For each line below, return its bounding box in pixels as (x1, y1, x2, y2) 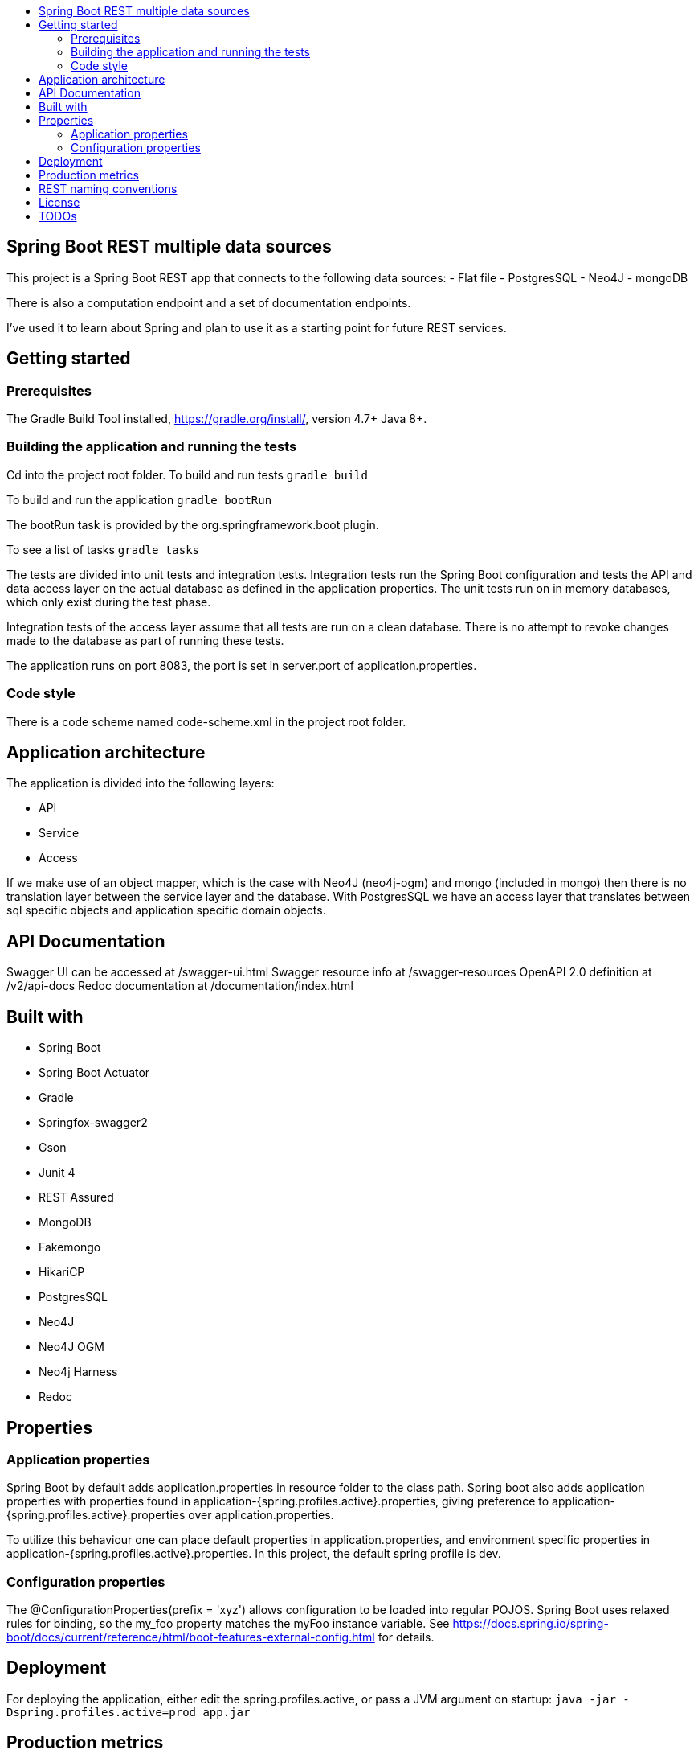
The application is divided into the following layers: (6, 776, 275, 791)
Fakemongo (39, 1240, 101, 1255)
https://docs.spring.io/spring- (452, 1616, 609, 1631)
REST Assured (39, 1190, 114, 1205)
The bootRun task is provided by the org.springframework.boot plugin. (6, 517, 379, 532)
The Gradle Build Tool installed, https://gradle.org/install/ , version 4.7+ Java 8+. (6, 412, 427, 426)
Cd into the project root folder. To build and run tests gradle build (6, 467, 368, 482)
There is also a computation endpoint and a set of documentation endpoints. (6, 295, 411, 310)
